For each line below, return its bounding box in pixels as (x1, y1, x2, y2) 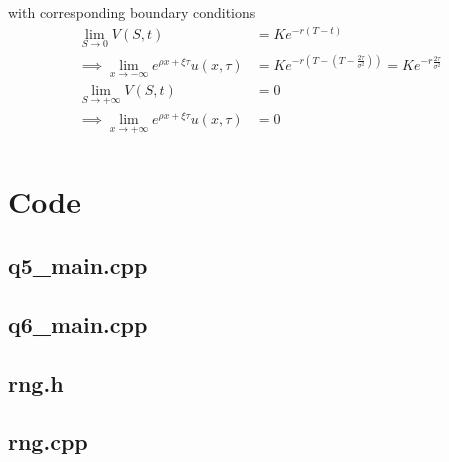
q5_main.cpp (8, 249, 148, 280)
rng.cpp (8, 426, 88, 457)
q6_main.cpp (8, 308, 148, 339)
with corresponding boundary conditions (8, 2, 256, 22)
